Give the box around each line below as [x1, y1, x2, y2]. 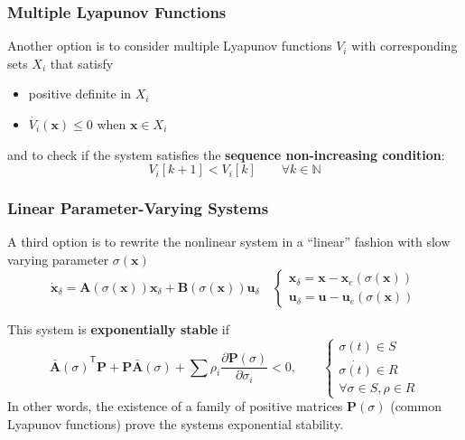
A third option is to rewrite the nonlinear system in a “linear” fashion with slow [7, 232, 451, 251]
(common [390, 397, 442, 415]
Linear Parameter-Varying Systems [7, 197, 269, 220]
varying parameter [7, 250, 109, 268]
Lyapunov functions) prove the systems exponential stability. [7, 414, 344, 433]
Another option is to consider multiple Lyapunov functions [7, 36, 332, 55]
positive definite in [28, 84, 132, 103]
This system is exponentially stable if [7, 319, 230, 338]
